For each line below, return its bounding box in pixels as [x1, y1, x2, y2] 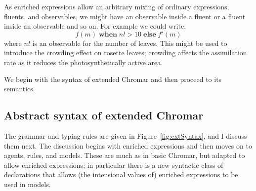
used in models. [4, 179, 51, 189]
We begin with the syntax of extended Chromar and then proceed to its [4, 74, 222, 84]
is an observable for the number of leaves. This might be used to [32, 38, 227, 48]
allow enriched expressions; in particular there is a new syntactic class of [4, 159, 223, 170]
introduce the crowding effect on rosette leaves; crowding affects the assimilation [4, 47, 247, 58]
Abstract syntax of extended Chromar [4, 108, 204, 123]
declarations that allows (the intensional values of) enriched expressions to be [4, 169, 238, 180]
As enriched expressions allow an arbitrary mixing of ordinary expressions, [4, 1, 229, 11]
